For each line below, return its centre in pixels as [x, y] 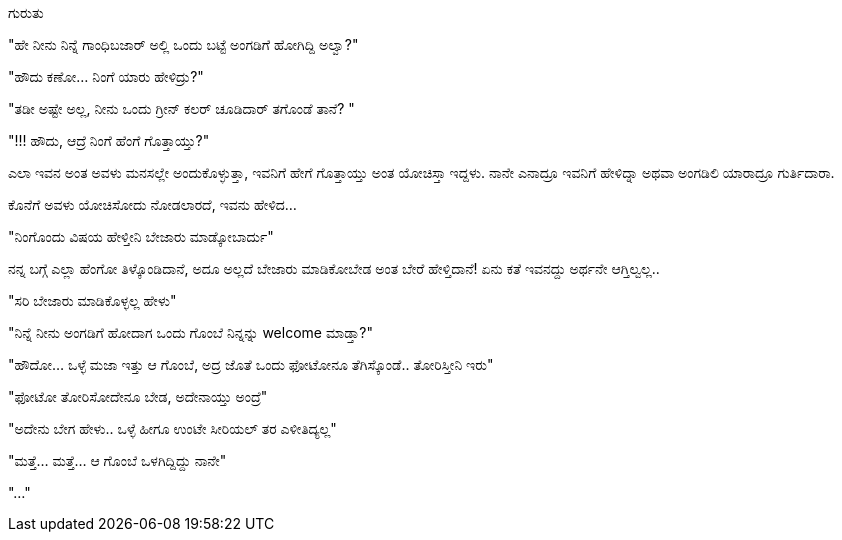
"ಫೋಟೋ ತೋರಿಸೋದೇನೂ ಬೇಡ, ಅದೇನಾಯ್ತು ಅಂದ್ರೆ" [138, 396]
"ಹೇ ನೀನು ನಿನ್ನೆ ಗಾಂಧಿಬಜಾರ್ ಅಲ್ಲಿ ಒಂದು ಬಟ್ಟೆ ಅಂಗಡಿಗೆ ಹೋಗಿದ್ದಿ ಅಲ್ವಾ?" [183, 44]
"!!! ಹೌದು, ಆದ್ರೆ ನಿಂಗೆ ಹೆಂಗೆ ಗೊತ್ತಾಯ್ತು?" [109, 140]
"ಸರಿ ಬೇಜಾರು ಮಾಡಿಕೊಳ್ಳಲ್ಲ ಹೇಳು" [92, 300]
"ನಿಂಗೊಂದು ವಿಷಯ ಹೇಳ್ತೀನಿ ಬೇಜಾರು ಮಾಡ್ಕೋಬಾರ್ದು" [141, 236]
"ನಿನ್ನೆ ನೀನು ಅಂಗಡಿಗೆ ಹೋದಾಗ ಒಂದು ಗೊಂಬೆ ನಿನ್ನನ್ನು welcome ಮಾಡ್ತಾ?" [190, 332]
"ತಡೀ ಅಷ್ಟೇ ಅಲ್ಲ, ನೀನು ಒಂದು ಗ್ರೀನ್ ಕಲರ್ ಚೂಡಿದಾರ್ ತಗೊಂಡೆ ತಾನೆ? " [181, 108]
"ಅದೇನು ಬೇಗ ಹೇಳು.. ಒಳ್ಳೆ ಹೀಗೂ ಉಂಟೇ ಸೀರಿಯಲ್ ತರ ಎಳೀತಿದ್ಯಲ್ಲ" [172, 428]
